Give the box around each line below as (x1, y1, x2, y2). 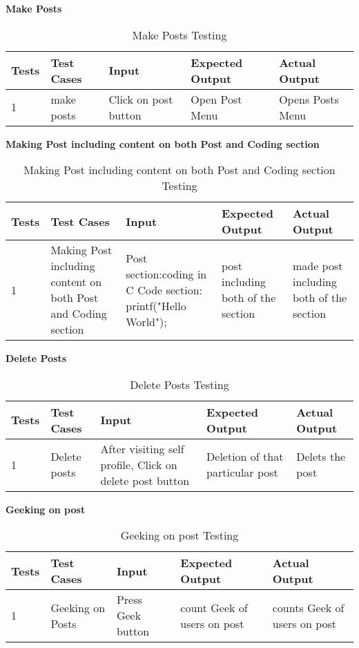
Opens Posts (279, 90, 339, 107)
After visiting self (100, 440, 184, 457)
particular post (206, 464, 278, 481)
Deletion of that (206, 448, 284, 465)
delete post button (100, 472, 190, 488)
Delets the (296, 448, 346, 465)
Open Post (191, 90, 242, 107)
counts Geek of (272, 599, 345, 616)
